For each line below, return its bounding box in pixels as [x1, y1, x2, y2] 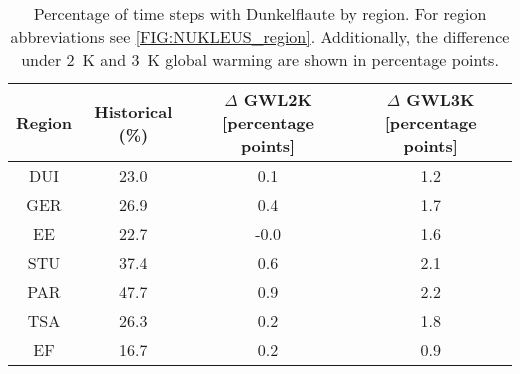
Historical [94, 99, 173, 123]
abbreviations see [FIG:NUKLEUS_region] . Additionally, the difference [10, 25, 510, 48]
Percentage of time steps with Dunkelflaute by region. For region [33, 2, 487, 25]
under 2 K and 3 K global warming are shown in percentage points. [21, 48, 499, 71]
